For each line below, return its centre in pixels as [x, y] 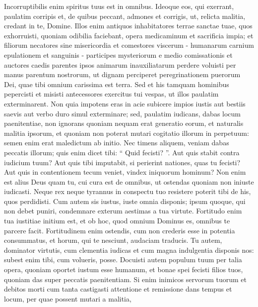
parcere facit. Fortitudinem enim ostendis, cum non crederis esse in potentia [120, 230]
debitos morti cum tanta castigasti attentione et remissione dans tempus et [118, 289]
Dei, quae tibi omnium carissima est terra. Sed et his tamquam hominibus [117, 84]
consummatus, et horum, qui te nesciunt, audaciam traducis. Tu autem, [113, 240]
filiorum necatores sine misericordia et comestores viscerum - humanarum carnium [129, 45]
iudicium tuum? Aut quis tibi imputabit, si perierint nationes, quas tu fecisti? [122, 162]
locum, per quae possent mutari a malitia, [68, 298]
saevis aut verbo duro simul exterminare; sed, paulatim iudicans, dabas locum [123, 113]
